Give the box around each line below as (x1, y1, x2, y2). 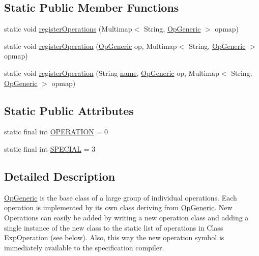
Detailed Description (4, 168, 116, 184)
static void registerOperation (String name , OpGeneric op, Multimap (4, 67, 219, 78)
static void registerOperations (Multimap (4, 23, 132, 34)
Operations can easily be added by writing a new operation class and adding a (4, 212, 249, 222)
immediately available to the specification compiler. (4, 242, 164, 252)
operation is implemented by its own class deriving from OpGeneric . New (4, 202, 233, 213)
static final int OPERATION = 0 (4, 126, 108, 137)
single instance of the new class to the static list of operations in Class (4, 222, 223, 233)
